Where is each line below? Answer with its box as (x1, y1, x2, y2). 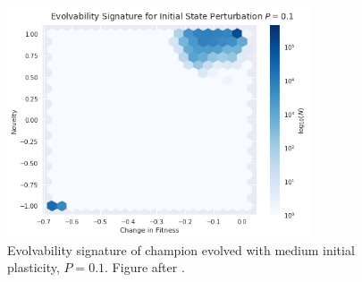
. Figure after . (105, 258, 185, 277)
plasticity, (7, 258, 60, 277)
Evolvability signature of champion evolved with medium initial (7, 240, 355, 259)
